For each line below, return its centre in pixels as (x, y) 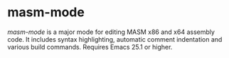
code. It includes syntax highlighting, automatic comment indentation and (115, 39)
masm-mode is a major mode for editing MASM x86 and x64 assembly (111, 32)
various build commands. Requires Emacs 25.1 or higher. (90, 47)
